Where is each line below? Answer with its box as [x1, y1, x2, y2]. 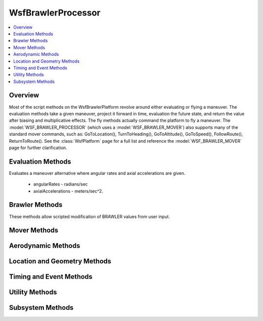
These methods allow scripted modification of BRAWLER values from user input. [9, 214, 170, 220]
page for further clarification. [9, 145, 68, 151]
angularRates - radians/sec [33, 181, 88, 187]
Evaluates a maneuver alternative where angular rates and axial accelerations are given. [9, 170, 186, 176]
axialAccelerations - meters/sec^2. [33, 188, 103, 194]
